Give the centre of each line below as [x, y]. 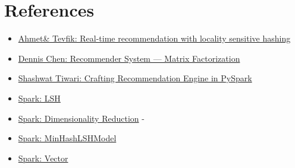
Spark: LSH [39, 98]
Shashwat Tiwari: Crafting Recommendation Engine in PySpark [135, 78]
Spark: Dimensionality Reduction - [81, 118]
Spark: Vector [43, 158]
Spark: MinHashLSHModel [67, 138]
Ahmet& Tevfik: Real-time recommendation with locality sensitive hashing [154, 38]
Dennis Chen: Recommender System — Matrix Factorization [129, 58]
